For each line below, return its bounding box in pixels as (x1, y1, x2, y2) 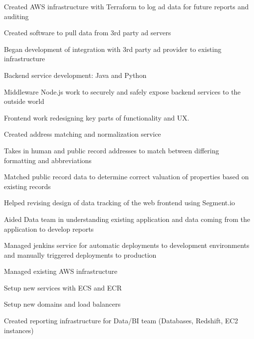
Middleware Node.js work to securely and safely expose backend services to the (4, 86, 241, 97)
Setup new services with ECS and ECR (4, 282, 122, 292)
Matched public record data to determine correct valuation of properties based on (4, 171, 249, 182)
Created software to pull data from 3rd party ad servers (4, 27, 171, 38)
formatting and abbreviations (4, 155, 92, 165)
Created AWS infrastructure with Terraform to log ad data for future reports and (4, 1, 249, 11)
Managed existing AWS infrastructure (4, 266, 117, 276)
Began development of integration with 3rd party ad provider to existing (4, 44, 222, 54)
